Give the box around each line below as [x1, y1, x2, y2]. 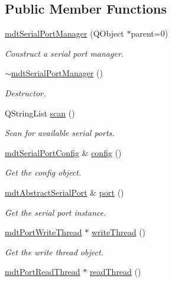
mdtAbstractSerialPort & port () [5, 186, 124, 198]
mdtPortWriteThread [5, 226, 82, 238]
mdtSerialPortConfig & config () [5, 146, 122, 158]
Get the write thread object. [5, 245, 103, 258]
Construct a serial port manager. [5, 47, 124, 59]
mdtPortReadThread [5, 265, 80, 278]
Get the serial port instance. [5, 206, 106, 218]
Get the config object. [5, 166, 82, 179]
